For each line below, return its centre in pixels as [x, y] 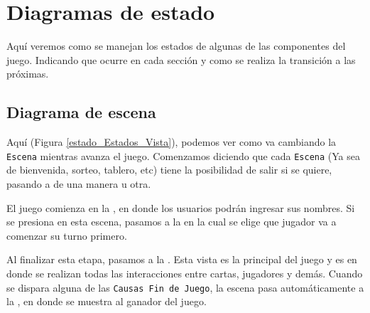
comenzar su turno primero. [67, 235]
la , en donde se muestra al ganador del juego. [107, 301]
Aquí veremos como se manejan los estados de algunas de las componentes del [176, 46]
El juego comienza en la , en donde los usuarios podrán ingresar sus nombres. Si [181, 207]
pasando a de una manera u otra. [79, 183]
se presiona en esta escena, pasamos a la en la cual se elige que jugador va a [172, 222]
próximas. [28, 74]
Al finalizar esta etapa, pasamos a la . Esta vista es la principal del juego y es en [182, 259]
